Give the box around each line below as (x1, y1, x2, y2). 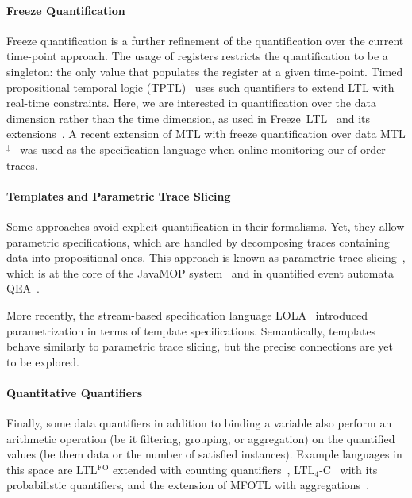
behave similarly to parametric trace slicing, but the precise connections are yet (6, 338, 394, 354)
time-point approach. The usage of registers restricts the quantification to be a (6, 48, 388, 64)
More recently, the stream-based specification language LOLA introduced (6, 306, 368, 323)
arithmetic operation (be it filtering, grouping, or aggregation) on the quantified (6, 430, 395, 446)
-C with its (319, 461, 378, 477)
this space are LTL (6, 461, 98, 477)
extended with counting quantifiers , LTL (112, 461, 315, 477)
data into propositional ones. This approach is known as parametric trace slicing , (6, 249, 406, 266)
